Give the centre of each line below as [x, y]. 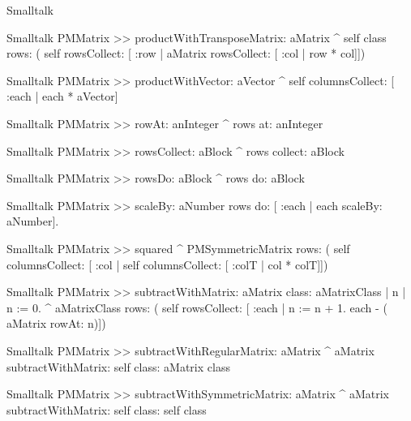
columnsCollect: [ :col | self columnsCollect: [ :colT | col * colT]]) [167, 264]
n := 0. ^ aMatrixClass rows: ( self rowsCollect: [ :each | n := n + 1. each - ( [197, 307]
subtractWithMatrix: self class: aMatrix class [118, 366]
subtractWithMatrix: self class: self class [107, 409]
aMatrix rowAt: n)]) [56, 323]
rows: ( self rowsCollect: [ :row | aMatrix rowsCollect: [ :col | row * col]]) [186, 53]
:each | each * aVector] [62, 96]
